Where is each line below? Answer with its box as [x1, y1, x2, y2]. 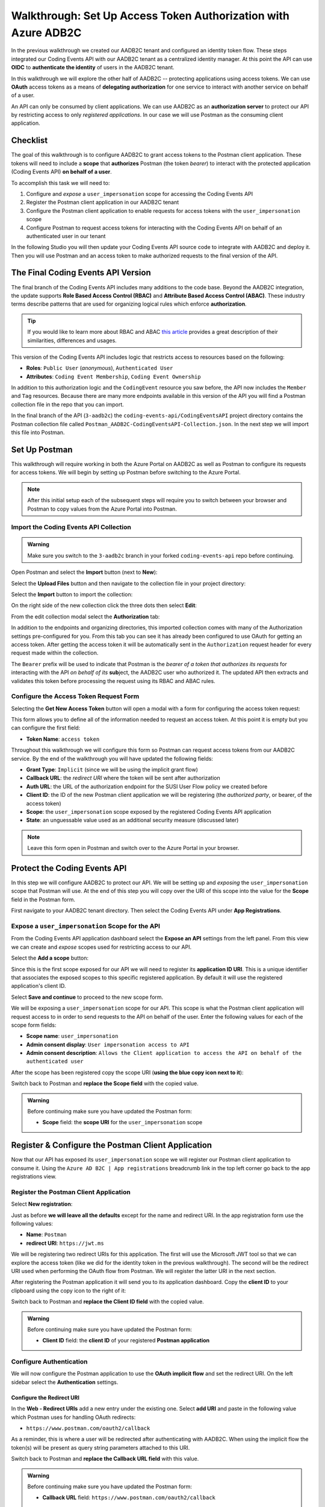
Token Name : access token [26, 735, 100, 743]
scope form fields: [11, 1021, 57, 1028]
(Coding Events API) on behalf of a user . [11, 168, 112, 175]
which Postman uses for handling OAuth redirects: [11, 1414, 136, 1421]
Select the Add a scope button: [11, 954, 89, 961]
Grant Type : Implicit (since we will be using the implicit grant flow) [26, 766, 199, 773]
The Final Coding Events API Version [11, 268, 152, 278]
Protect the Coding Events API [11, 863, 127, 873]
